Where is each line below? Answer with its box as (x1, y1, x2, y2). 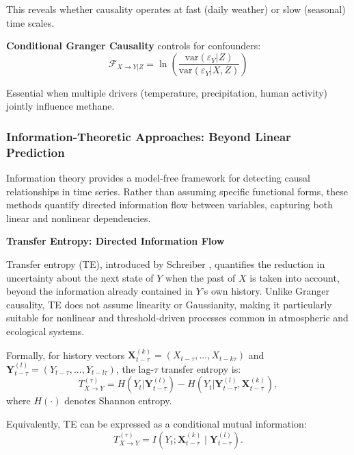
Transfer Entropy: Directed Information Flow (6, 234, 225, 248)
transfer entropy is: (161, 361, 241, 376)
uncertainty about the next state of (6, 270, 154, 284)
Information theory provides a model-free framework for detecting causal (6, 171, 310, 185)
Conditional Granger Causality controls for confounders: (6, 38, 261, 53)
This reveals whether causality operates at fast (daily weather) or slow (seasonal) (6, 2, 346, 16)
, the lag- (115, 361, 154, 376)
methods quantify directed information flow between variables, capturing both (6, 197, 333, 212)
